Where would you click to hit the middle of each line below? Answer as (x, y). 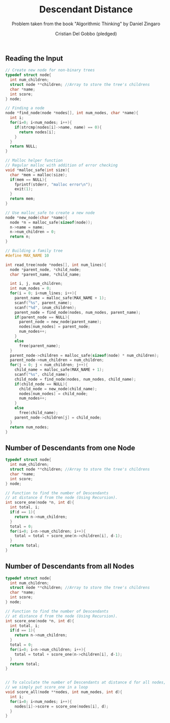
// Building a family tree (34, 251)
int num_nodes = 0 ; (31, 288)
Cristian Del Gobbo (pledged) (86, 33)
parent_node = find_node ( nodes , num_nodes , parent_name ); (78, 312)
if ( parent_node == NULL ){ (42, 317)
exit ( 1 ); (24, 189)
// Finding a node (25, 108)
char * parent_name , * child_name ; (46, 274)
